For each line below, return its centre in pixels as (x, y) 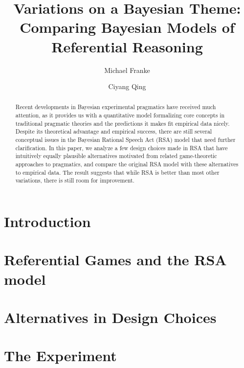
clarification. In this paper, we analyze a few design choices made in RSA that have (122, 148)
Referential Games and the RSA (115, 260)
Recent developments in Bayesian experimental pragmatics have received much (116, 107)
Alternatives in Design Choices (110, 317)
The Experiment (60, 356)
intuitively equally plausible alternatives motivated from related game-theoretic (116, 156)
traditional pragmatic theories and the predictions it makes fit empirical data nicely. (122, 123)
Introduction (47, 221)
